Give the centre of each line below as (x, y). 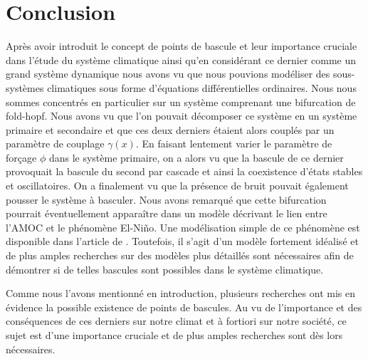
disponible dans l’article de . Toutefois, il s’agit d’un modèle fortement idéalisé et (182, 241)
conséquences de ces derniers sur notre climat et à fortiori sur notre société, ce (176, 321)
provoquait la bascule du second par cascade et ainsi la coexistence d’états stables (184, 171)
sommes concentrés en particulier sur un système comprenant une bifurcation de (181, 102)
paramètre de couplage (55, 144)
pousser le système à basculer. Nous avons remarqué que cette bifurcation (166, 199)
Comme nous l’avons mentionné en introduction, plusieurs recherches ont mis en (180, 293)
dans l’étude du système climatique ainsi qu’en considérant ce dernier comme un (181, 59)
